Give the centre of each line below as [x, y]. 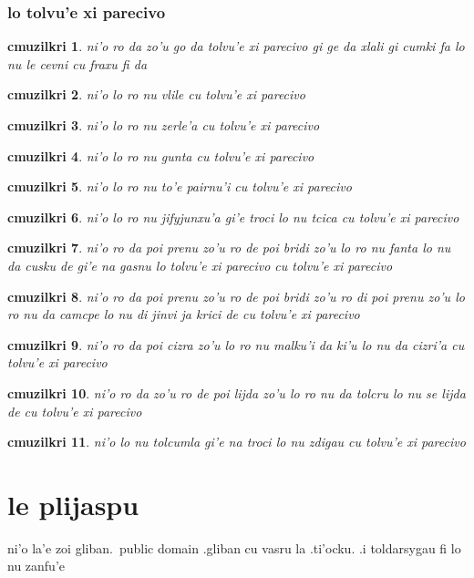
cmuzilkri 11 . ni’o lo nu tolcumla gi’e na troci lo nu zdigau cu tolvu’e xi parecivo [237, 442]
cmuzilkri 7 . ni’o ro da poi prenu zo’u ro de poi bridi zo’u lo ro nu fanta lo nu [229, 248]
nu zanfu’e [36, 566]
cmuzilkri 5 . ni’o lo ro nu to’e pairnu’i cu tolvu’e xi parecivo [180, 186]
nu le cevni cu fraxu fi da [77, 63]
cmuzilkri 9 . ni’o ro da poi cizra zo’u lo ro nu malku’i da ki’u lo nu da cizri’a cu [236, 344]
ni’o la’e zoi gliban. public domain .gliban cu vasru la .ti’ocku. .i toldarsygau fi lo [234, 547]
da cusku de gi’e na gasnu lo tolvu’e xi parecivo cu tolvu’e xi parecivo [200, 265]
